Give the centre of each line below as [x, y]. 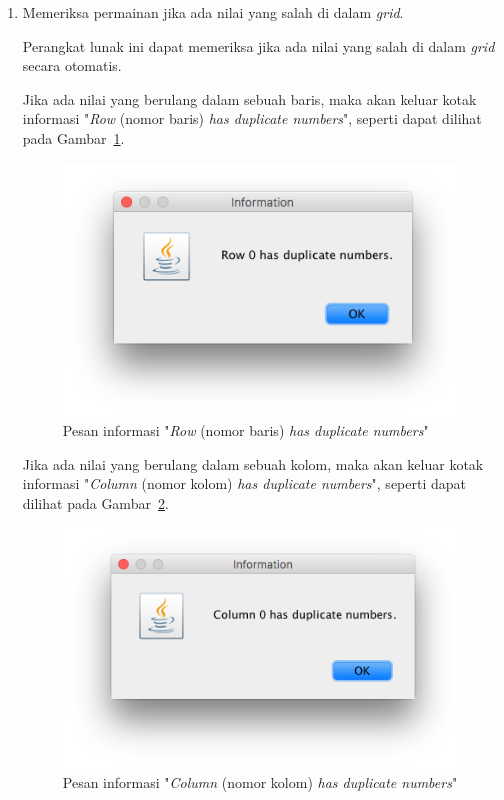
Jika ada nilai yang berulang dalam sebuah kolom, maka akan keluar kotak [253, 463]
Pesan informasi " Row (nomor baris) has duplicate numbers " [245, 429]
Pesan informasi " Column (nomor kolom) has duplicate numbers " [260, 782]
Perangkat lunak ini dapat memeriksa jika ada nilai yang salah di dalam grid [258, 45]
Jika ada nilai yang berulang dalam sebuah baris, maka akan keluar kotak [249, 98]
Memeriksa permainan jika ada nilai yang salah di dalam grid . [213, 12]
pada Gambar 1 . [73, 137]
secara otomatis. [72, 65]
